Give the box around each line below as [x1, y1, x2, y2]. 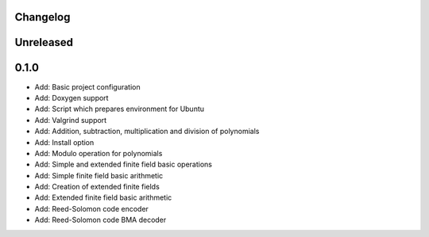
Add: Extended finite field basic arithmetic [34, 193, 172, 202]
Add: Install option [34, 137, 95, 147]
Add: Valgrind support [34, 115, 107, 124]
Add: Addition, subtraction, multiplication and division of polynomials [34, 127, 260, 136]
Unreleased [14, 36, 74, 49]
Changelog [14, 10, 71, 24]
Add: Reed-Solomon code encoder [34, 204, 149, 213]
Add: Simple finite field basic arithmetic [34, 170, 164, 180]
